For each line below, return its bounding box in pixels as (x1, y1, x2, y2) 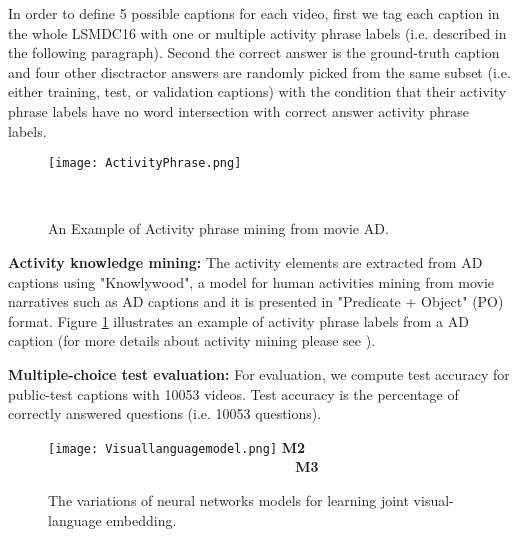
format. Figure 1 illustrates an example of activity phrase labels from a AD (8, 310, 469, 331)
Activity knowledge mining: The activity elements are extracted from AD (8, 252, 483, 272)
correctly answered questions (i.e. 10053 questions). (8, 403, 322, 424)
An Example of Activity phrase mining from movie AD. (48, 218, 389, 239)
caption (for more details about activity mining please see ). (8, 330, 376, 351)
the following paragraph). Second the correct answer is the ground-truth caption (8, 42, 500, 63)
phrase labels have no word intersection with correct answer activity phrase (8, 100, 470, 121)
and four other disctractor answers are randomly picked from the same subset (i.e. (8, 61, 511, 82)
